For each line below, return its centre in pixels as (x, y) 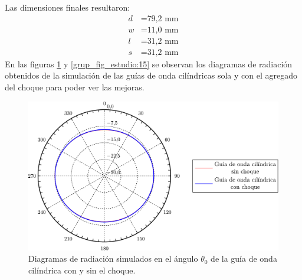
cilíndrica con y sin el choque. (82, 270)
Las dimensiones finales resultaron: (68, 7)
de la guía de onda (244, 258)
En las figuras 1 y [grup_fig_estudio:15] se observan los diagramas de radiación (149, 64)
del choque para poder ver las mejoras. (75, 87)
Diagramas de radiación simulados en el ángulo (113, 258)
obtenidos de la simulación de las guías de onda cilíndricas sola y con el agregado (151, 75)
